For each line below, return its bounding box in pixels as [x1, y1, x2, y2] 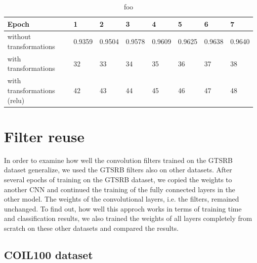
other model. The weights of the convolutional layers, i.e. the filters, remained [4, 194, 239, 204]
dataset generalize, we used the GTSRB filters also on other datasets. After [4, 164, 232, 175]
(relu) [7, 95, 25, 105]
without [7, 31, 31, 42]
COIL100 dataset [4, 247, 93, 262]
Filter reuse [4, 126, 85, 146]
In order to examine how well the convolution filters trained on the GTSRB [4, 155, 233, 165]
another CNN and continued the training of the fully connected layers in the [4, 184, 235, 194]
